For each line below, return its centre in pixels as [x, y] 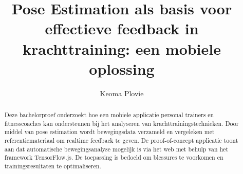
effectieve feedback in [122, 28]
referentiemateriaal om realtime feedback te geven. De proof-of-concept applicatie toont [121, 140]
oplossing [122, 68]
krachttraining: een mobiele [122, 48]
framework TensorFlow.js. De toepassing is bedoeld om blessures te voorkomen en [114, 157]
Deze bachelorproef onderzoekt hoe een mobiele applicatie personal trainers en [109, 115]
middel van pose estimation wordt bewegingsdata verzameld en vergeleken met [109, 132]
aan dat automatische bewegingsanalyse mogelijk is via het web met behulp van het [116, 149]
